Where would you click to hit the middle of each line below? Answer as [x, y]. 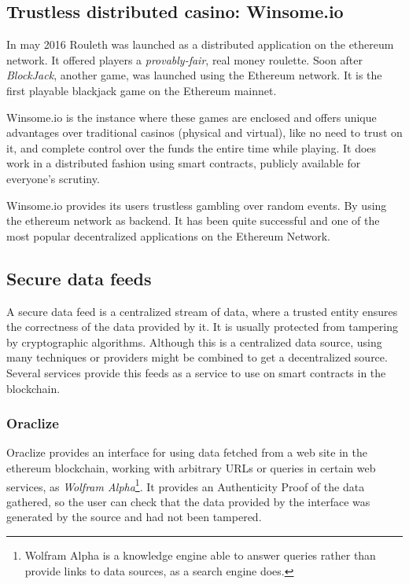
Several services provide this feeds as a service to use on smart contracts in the [196, 372]
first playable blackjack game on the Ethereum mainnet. [142, 90]
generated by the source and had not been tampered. [134, 517]
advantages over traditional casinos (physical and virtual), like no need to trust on [204, 132]
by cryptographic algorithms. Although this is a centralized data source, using [194, 342]
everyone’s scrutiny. [53, 178]
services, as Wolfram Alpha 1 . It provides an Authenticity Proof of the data [186, 485]
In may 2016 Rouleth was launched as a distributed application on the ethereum [200, 44]
